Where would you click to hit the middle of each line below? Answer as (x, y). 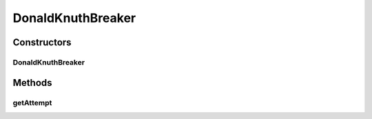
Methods (32, 83)
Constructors (42, 42)
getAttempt (32, 102)
